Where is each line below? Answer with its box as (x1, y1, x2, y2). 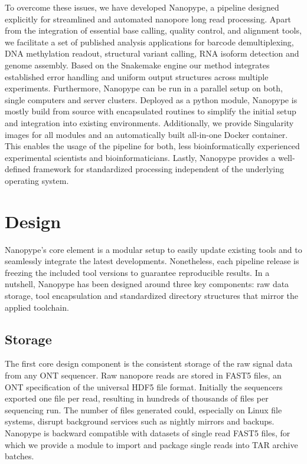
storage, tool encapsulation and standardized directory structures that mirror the (5, 289, 298, 301)
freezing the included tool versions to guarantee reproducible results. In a (5, 266, 270, 278)
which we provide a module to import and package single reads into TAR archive (5, 438, 298, 450)
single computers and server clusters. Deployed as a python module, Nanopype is (5, 93, 298, 106)
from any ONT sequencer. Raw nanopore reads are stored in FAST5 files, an (5, 368, 282, 381)
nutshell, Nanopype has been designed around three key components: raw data (5, 278, 289, 290)
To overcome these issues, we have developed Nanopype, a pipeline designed (5, 1, 279, 13)
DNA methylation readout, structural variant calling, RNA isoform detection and (5, 47, 299, 60)
